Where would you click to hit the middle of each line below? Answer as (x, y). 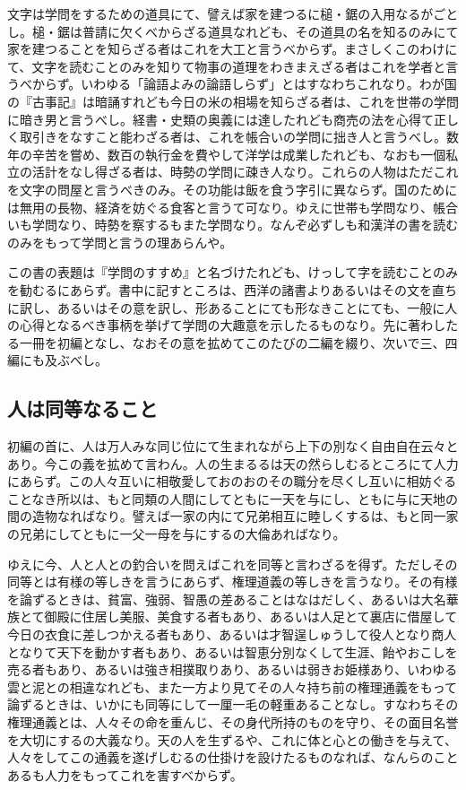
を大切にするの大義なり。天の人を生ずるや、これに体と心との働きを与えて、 (232, 739)
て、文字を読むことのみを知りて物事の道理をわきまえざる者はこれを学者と (227, 66)
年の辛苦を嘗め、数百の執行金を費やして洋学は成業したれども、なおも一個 (227, 154)
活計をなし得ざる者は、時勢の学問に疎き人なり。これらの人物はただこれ (245, 172)
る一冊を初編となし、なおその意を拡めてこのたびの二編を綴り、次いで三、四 (233, 342)
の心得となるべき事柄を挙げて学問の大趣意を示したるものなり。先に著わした (233, 325)
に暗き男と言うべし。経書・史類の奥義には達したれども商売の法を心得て (220, 119)
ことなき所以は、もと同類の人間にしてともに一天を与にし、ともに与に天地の (233, 498)
